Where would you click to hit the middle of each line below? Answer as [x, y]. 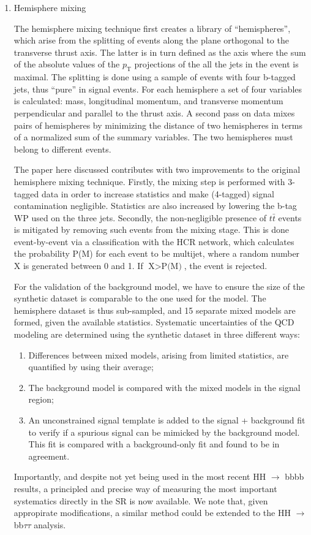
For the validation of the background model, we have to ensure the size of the [159, 286]
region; [41, 399]
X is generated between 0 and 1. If [78, 266]
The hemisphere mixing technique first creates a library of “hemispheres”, [152, 28]
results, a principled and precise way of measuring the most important [145, 488]
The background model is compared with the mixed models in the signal [164, 387]
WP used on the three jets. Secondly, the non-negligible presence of [140, 217]
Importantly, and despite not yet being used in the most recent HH [140, 476]
